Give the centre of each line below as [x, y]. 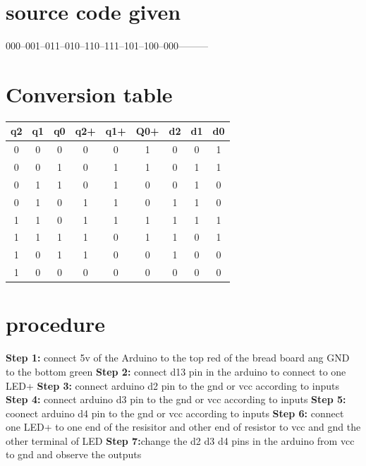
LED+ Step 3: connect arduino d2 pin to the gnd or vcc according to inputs [172, 385]
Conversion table [89, 94]
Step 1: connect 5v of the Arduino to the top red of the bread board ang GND [178, 358]
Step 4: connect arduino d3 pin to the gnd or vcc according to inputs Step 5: [176, 399]
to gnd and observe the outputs [74, 454]
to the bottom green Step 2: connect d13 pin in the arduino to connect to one [176, 371]
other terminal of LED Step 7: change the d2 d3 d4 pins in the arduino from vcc [180, 440]
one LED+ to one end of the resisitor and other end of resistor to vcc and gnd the [183, 427]
